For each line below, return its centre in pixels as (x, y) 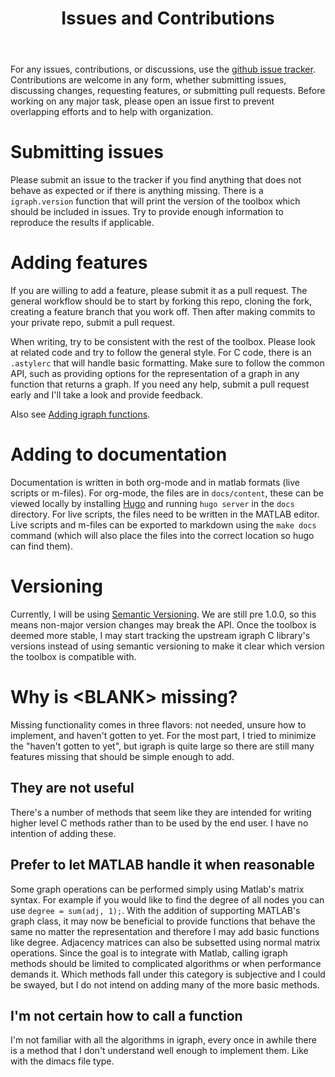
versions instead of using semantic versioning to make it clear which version (167, 646)
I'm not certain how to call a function (126, 1015)
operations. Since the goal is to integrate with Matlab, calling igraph (149, 953)
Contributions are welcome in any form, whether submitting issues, (148, 80)
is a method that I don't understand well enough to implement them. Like (159, 1051)
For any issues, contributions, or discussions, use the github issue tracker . (163, 69)
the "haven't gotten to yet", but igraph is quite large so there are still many (162, 746)
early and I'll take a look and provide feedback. (107, 395)
